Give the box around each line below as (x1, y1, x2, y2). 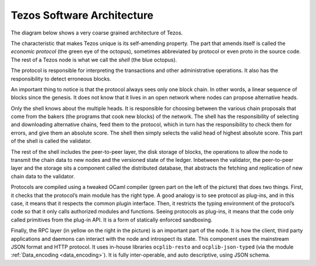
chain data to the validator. (11, 172, 75, 179)
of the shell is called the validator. (11, 137, 92, 144)
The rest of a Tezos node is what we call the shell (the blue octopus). (11, 56, 177, 63)
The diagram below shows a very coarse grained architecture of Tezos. (11, 29, 183, 36)
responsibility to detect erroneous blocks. (11, 75, 111, 82)
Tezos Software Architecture (11, 9, 154, 22)
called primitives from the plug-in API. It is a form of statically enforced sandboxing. (11, 216, 213, 223)
